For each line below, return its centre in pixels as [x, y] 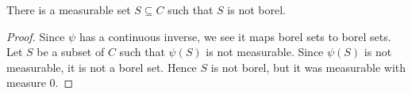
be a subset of [71, 52]
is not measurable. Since [265, 52]
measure [26, 83]
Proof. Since [36, 36]
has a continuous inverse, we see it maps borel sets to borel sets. [235, 36]
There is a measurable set [69, 9]
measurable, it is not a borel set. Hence [102, 67]
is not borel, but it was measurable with [308, 67]
